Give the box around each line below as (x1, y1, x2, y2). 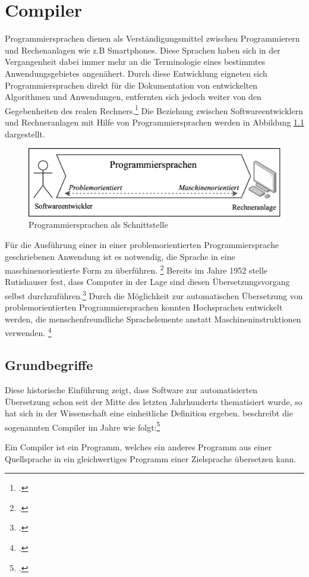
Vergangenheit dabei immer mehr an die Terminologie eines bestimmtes (5, 55, 266, 68)
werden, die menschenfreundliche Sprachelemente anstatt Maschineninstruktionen (5, 312, 301, 325)
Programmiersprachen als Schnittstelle (29, 218, 168, 231)
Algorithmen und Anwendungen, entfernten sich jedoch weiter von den (5, 90, 261, 103)
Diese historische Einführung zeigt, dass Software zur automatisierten (5, 383, 257, 396)
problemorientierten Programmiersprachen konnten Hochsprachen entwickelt (5, 301, 283, 313)
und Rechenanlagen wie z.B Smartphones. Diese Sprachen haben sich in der (5, 43, 280, 56)
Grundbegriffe (5, 356, 93, 374)
